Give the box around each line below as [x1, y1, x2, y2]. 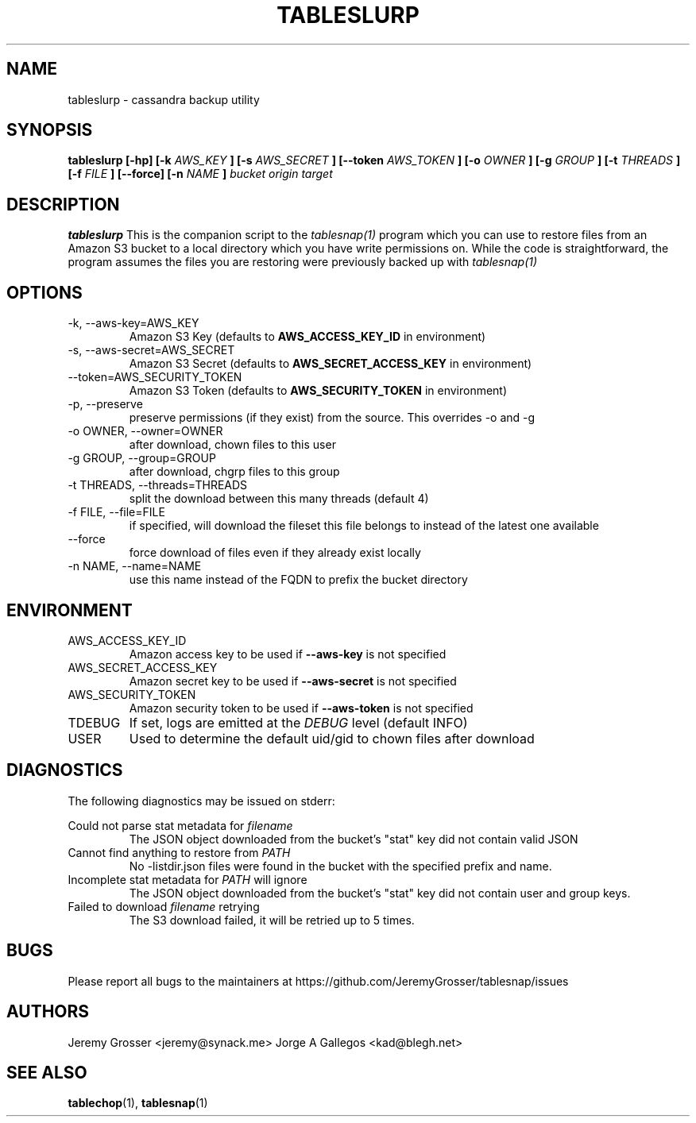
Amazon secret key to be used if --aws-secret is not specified [129, 673, 457, 688]
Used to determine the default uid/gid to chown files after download [129, 730, 535, 747]
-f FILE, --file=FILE [68, 505, 165, 519]
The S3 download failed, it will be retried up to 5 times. [129, 913, 415, 927]
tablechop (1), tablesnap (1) [68, 1096, 208, 1110]
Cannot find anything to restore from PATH [68, 845, 291, 859]
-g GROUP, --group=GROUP [68, 451, 216, 465]
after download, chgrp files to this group [129, 465, 340, 479]
